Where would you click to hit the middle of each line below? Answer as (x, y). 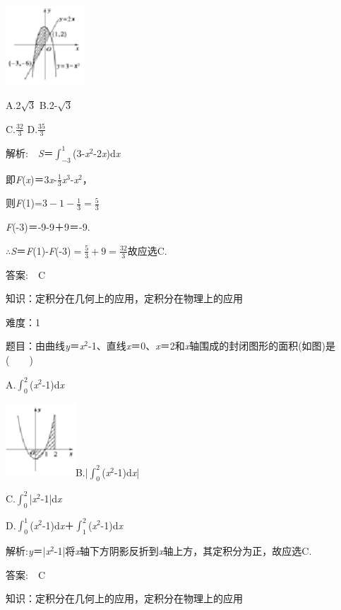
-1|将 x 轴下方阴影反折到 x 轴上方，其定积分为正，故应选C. (183, 551)
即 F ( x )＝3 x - (31, 179)
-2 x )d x (107, 152)
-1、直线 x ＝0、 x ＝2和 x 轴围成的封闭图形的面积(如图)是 (212, 346)
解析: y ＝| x (28, 551)
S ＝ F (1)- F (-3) (41, 250)
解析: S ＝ (30, 152)
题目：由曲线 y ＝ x (45, 346)
